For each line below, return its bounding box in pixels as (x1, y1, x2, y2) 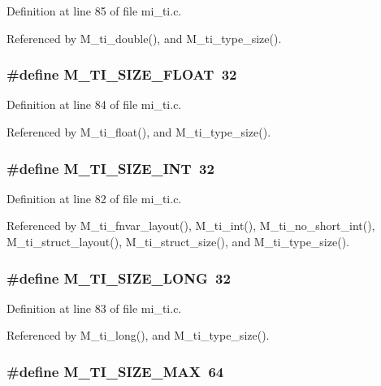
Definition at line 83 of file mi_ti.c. (6, 299, 182, 316)
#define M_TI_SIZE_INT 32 (6, 158, 214, 178)
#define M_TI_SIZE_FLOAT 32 (6, 64, 237, 85)
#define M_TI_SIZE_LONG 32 (6, 267, 231, 288)
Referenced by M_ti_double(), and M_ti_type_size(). (6, 29, 282, 46)
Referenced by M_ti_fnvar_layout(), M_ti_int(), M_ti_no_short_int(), (6, 217, 375, 234)
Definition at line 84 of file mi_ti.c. (6, 96, 182, 113)
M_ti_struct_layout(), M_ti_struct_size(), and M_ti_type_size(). (6, 233, 349, 249)
